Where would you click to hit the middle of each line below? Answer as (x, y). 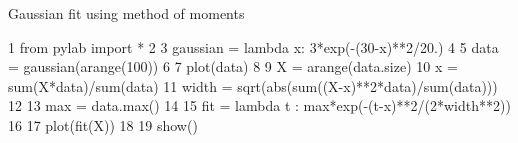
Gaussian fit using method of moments (126, 13)
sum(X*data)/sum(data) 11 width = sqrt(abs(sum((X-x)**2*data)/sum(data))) (253, 85)
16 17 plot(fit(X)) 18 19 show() (103, 124)
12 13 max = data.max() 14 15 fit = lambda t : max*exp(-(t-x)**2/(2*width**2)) (259, 105)
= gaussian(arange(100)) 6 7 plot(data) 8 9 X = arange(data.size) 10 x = (233, 66)
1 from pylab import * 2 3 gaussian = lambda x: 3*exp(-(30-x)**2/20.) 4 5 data (253, 46)
